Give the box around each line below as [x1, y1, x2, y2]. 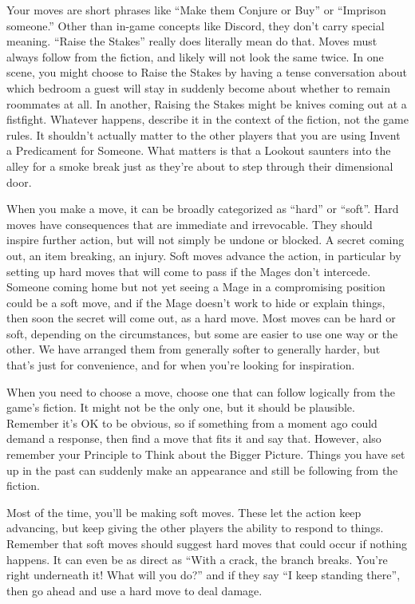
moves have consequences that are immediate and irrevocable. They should [6, 215, 373, 232]
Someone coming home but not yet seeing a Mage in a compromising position [6, 278, 385, 295]
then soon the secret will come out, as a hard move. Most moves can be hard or [6, 310, 396, 326]
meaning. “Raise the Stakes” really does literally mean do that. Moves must [6, 33, 377, 49]
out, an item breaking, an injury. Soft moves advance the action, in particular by [6, 247, 401, 263]
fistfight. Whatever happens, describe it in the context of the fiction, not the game [6, 111, 409, 128]
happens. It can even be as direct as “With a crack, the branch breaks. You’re [6, 551, 388, 567]
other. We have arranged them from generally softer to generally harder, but [6, 341, 381, 357]
